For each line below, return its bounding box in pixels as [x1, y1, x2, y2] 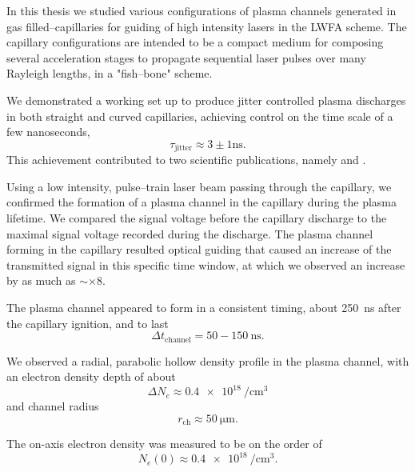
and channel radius [6, 398, 99, 414]
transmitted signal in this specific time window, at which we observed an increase [6, 256, 405, 273]
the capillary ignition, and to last [6, 314, 169, 331]
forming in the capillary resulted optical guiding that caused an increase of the [6, 241, 392, 258]
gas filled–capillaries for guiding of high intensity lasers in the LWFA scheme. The [6, 18, 407, 34]
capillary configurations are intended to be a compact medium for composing [6, 34, 384, 50]
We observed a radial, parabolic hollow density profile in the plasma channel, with [6, 352, 409, 369]
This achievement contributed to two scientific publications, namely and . [6, 151, 366, 168]
